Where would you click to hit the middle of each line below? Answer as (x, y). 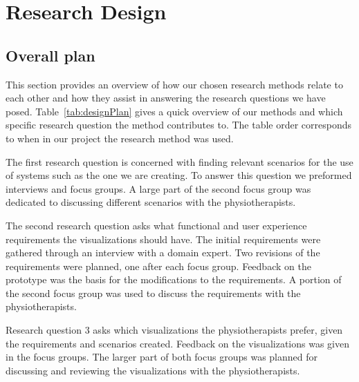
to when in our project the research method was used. (120, 138)
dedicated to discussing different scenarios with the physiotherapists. (151, 202)
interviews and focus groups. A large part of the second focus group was (158, 188)
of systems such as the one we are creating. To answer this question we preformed (179, 175)
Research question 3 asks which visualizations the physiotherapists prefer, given (174, 330)
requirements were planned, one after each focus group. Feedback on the (158, 266)
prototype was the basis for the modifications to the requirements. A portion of (174, 279)
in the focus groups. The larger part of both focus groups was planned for (162, 357)
